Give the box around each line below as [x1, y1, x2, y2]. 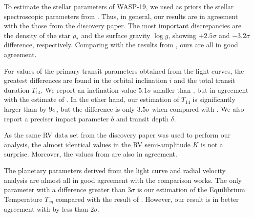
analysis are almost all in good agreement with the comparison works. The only [4, 175, 242, 185]
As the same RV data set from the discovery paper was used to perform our [4, 130, 231, 140]
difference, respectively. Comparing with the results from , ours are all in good [4, 39, 238, 50]
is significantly [192, 94, 235, 104]
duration [4, 84, 30, 95]
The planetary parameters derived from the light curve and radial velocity [4, 165, 226, 175]
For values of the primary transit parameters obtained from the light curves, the [4, 65, 244, 76]
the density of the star [4, 30, 70, 40]
